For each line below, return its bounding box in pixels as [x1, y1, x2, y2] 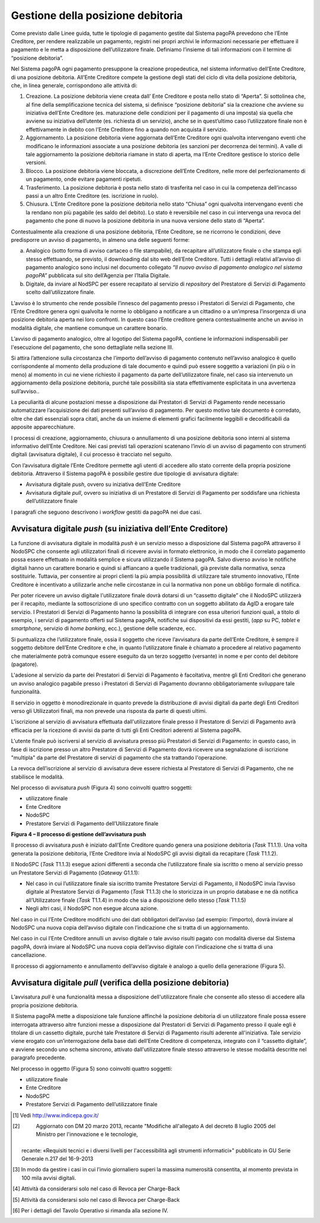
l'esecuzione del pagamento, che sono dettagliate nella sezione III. [11, 344, 174, 351]
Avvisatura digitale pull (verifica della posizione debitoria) [11, 978, 229, 988]
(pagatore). [11, 661, 39, 668]
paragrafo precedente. [11, 1054, 66, 1061]
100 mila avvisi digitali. [21, 1174, 76, 1182]
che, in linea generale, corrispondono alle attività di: [11, 82, 137, 89]
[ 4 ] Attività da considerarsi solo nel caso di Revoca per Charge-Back [12, 1185, 180, 1192]
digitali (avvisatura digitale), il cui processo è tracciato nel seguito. [11, 451, 173, 458]
